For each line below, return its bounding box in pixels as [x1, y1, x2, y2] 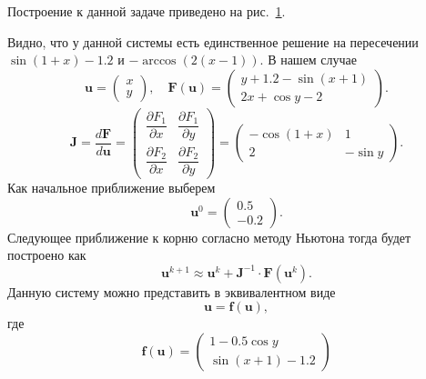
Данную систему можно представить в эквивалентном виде [7, 282, 336, 301]
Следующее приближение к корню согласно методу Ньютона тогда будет [7, 227, 411, 246]
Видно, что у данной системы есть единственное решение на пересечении [7, 32, 419, 51]
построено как [7, 245, 86, 264]
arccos [142, 55, 177, 68]
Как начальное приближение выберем [7, 178, 216, 197]
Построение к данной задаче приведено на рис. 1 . [7, 2, 286, 20]
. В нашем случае [259, 50, 358, 69]
